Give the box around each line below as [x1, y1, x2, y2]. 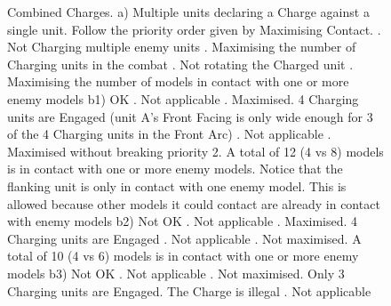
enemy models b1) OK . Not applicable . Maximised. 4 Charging [7, 89, 359, 108]
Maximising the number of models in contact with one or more [7, 72, 349, 91]
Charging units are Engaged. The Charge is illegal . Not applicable [7, 281, 371, 300]
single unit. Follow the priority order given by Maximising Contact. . [7, 20, 381, 38]
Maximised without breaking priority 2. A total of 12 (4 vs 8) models [7, 141, 384, 160]
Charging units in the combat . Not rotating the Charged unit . [7, 54, 354, 73]
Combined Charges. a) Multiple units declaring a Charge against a [7, 3, 370, 20]
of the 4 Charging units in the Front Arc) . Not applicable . [7, 125, 331, 143]
